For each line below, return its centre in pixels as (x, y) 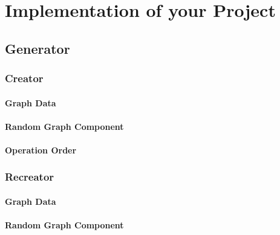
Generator (37, 48)
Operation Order (41, 150)
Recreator (30, 177)
